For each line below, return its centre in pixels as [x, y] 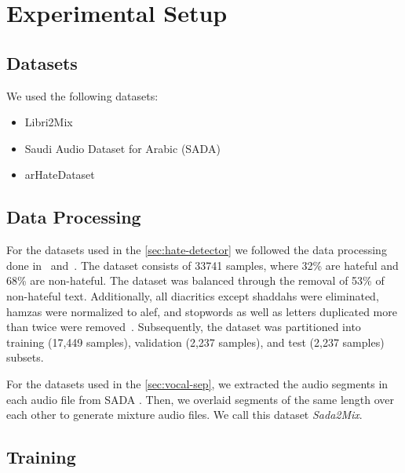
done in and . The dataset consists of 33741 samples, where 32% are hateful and [202, 265]
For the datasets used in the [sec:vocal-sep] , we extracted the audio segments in [197, 383]
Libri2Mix [49, 122]
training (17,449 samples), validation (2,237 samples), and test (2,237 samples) [195, 342]
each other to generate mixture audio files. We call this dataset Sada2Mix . [184, 415]
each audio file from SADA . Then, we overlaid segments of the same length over [200, 399]
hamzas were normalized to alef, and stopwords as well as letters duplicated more [202, 311]
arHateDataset [60, 175]
